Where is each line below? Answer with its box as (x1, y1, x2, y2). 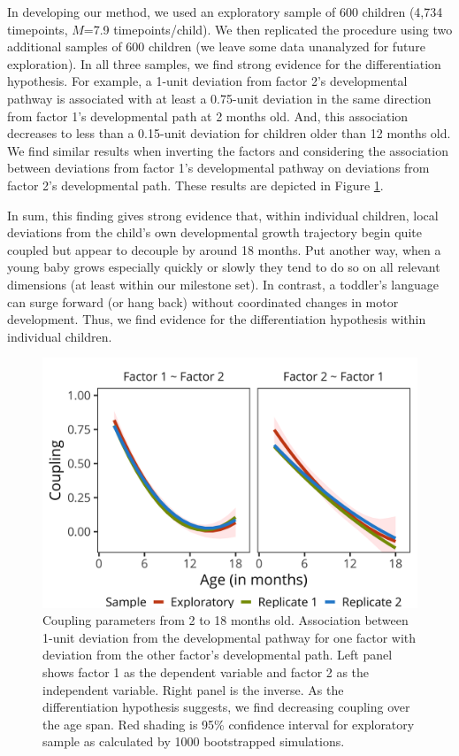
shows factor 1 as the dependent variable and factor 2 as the (42, 663, 370, 682)
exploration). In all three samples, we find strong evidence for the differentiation (7, 54, 441, 73)
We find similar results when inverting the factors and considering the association (7, 141, 448, 159)
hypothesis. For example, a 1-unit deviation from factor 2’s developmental (7, 72, 408, 90)
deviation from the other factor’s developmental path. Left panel (42, 645, 393, 664)
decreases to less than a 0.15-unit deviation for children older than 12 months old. (7, 124, 451, 143)
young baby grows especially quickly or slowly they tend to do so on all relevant (7, 258, 440, 276)
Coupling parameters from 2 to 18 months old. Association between (42, 611, 409, 629)
